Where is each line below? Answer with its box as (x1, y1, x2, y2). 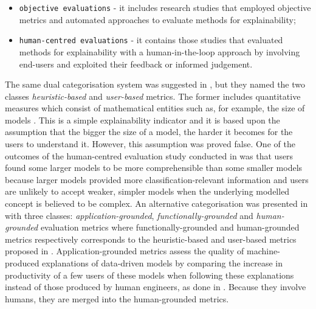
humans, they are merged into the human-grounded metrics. (5, 292, 229, 305)
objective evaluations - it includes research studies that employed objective (19, 1, 311, 13)
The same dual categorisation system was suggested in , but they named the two (5, 78, 306, 91)
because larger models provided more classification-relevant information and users (5, 173, 309, 186)
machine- (247, 245, 280, 257)
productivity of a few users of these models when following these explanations (5, 268, 294, 281)
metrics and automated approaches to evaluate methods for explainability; (19, 13, 296, 26)
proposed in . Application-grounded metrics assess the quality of (5, 245, 244, 257)
